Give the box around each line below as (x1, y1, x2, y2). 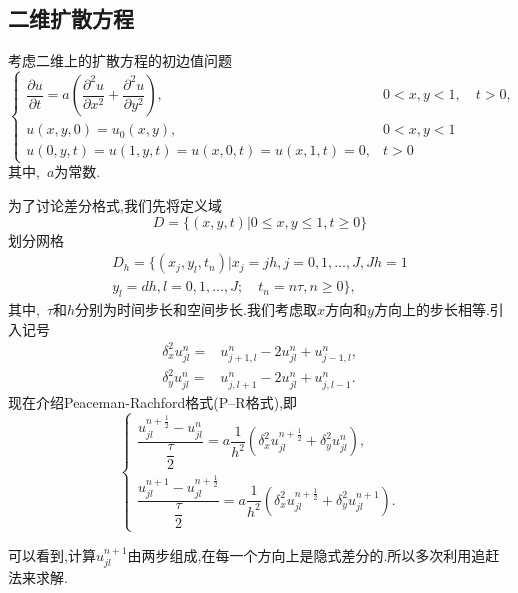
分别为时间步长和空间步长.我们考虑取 (75, 299, 318, 320)
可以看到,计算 (8, 544, 96, 565)
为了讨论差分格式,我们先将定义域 (8, 194, 222, 215)
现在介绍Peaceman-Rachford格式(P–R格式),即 (8, 391, 297, 412)
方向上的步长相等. (373, 299, 490, 320)
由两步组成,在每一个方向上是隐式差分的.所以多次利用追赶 (127, 544, 500, 565)
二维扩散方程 (8, 3, 134, 34)
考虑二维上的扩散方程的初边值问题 (8, 50, 232, 71)
